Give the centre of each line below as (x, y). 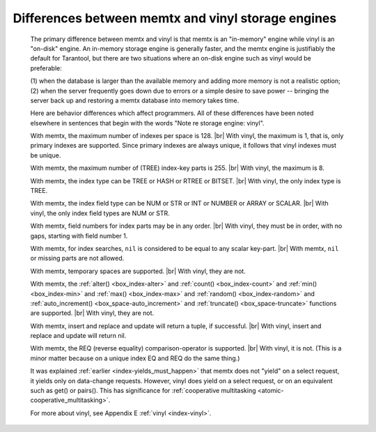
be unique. (46, 155)
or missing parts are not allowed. (77, 259)
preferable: (46, 68)
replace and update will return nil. (78, 336)
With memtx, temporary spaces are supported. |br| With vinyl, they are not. (138, 271)
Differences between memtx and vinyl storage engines (175, 18)
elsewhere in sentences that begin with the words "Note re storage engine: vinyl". (147, 123)
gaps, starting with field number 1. (79, 236)
